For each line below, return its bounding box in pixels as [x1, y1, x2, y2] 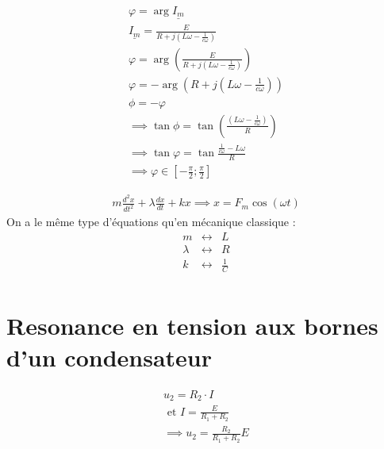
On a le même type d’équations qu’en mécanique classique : [6, 213, 296, 230]
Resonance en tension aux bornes [6, 309, 378, 342]
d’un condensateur [6, 340, 212, 373]
